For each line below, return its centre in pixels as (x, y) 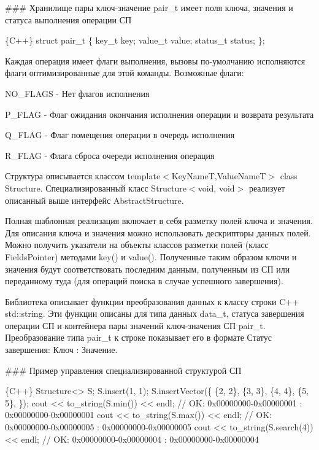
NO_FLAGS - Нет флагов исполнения (77, 93)
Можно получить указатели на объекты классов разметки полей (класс (137, 245)
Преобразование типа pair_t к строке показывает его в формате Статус (139, 337)
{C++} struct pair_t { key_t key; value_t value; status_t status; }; (135, 40)
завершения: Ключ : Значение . (61, 350)
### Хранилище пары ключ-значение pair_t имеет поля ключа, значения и (149, 7)
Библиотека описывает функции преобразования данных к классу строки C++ (152, 301)
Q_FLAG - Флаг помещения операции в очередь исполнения (120, 135)
